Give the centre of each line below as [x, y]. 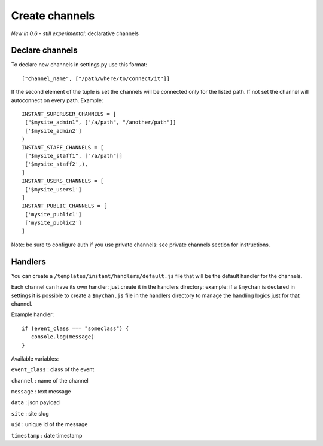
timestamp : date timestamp [47, 435]
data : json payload [35, 402]
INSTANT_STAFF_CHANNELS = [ [63, 147]
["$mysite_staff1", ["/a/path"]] [74, 156]
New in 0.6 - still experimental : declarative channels [75, 33]
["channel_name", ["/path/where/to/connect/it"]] [96, 78]
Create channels [53, 16]
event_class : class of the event [53, 369]
